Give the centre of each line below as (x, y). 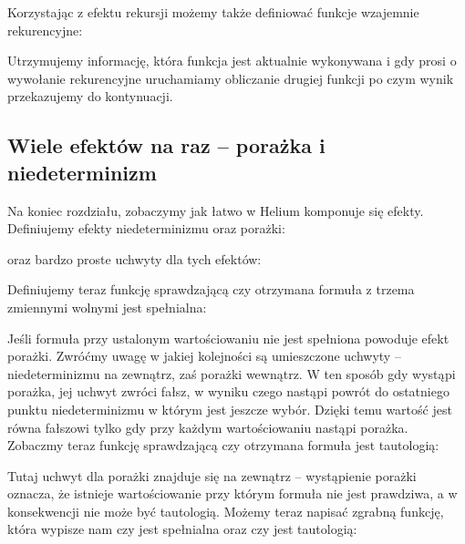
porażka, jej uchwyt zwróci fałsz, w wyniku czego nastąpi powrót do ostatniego (228, 391)
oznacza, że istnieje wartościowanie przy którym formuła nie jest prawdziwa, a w (232, 493)
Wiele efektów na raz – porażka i (166, 145)
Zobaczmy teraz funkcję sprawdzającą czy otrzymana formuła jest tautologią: (223, 445)
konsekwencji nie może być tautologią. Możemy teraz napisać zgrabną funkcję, (226, 511)
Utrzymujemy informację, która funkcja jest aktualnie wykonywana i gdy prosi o (232, 61)
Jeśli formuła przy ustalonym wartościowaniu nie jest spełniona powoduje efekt (228, 338)
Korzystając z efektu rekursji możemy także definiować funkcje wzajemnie (213, 12)
